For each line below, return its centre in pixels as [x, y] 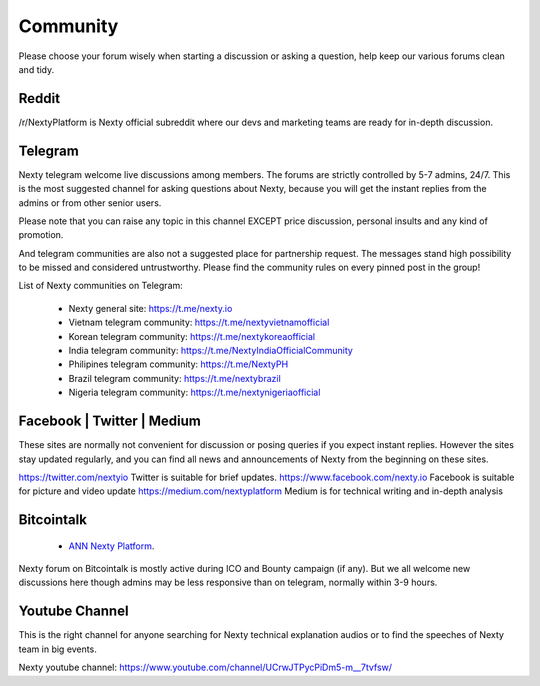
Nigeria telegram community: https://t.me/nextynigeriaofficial [194, 392]
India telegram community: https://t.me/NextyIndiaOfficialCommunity [211, 351]
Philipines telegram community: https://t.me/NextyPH [178, 364]
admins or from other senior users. [90, 202]
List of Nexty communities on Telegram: [101, 286]
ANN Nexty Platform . [111, 546]
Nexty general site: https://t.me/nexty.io [150, 308]
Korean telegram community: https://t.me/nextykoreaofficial [191, 336]
